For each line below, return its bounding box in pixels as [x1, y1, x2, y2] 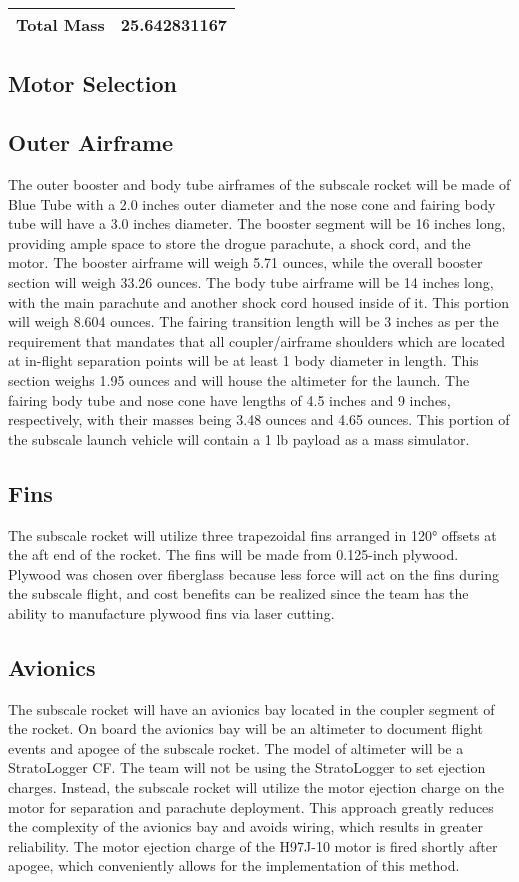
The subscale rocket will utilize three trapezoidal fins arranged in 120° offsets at [8, 524, 497, 545]
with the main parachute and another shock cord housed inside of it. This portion [8, 291, 510, 312]
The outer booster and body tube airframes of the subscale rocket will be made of [8, 173, 511, 194]
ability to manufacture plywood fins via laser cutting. [8, 602, 335, 623]
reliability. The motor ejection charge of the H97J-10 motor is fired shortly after [8, 835, 498, 856]
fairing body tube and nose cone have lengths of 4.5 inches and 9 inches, [8, 389, 451, 410]
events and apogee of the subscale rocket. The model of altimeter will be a [8, 737, 464, 758]
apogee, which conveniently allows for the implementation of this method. [8, 855, 460, 876]
